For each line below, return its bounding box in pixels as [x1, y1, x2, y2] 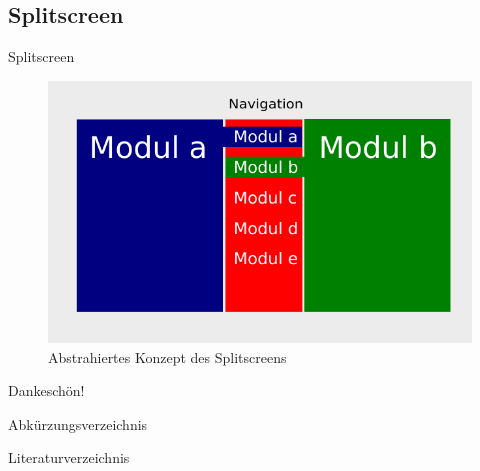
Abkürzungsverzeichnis [8, 413, 148, 434]
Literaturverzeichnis [8, 447, 130, 468]
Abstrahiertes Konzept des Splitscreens [48, 346, 287, 367]
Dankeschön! [8, 380, 85, 401]
